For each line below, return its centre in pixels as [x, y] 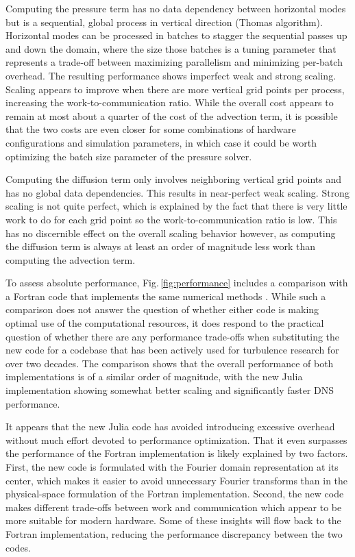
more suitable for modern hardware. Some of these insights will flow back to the [173, 520]
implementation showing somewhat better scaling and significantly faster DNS [170, 390]
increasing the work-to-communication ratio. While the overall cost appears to [170, 102]
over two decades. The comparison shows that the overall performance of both [170, 363]
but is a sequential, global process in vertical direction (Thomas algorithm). [164, 22]
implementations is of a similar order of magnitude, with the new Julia [154, 376]
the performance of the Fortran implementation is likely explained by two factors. [177, 453]
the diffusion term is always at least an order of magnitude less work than [161, 246]
